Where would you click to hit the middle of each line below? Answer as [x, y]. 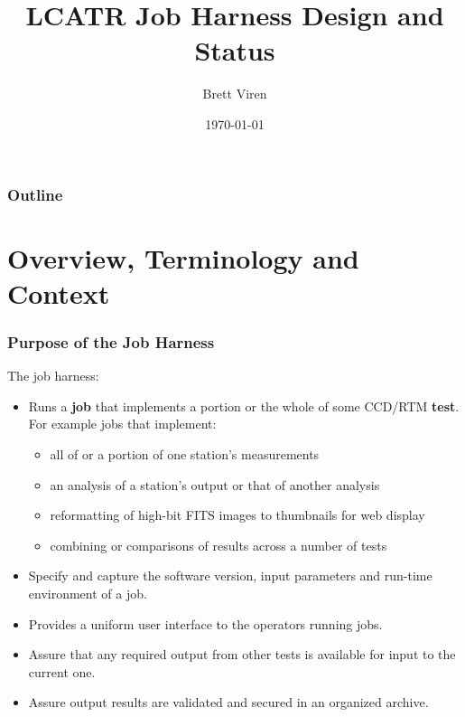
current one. [62, 671]
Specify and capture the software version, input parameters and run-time [230, 575]
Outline [35, 194]
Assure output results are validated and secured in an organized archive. [228, 702]
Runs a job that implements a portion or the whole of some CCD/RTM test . [244, 406]
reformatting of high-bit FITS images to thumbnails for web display [237, 515]
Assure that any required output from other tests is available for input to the [242, 654]
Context [59, 292]
